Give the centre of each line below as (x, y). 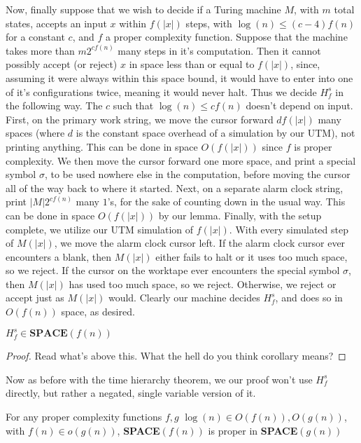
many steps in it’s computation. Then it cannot (219, 50)
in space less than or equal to (192, 64)
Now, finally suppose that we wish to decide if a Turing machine (143, 9)
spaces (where (35, 133)
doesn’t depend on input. (299, 105)
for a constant (35, 37)
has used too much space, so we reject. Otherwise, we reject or (203, 284)
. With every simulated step (289, 229)
